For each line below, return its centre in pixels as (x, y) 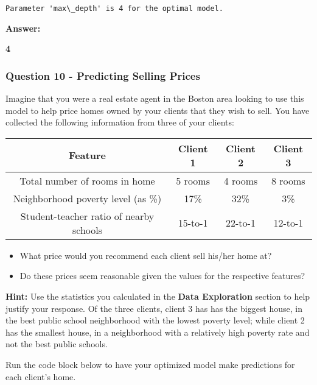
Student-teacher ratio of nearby (87, 216)
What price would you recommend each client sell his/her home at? (146, 255)
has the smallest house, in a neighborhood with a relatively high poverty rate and (158, 332)
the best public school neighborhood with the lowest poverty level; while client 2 (155, 320)
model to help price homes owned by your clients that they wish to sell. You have (158, 110)
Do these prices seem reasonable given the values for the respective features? (162, 276)
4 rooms (241, 180)
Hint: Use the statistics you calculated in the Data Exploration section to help (158, 296)
